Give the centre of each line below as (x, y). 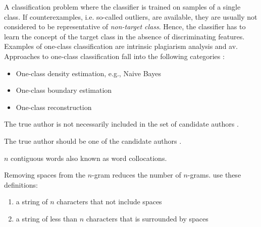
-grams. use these (214, 175)
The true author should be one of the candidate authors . (93, 140)
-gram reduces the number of (137, 175)
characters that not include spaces (109, 202)
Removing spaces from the (45, 175)
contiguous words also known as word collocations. (89, 158)
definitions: (21, 184)
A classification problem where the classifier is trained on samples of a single (122, 7)
